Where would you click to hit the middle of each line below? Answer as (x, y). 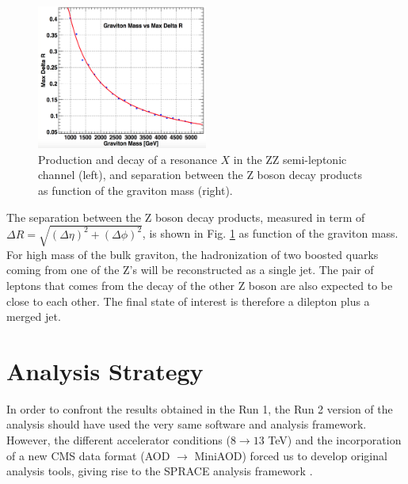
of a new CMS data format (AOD (88, 455)
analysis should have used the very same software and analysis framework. (187, 424)
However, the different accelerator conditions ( (118, 440)
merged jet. (34, 316)
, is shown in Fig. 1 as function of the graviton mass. (270, 233)
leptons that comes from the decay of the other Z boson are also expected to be (200, 285)
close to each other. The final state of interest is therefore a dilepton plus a (188, 301)
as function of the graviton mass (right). (135, 191)
